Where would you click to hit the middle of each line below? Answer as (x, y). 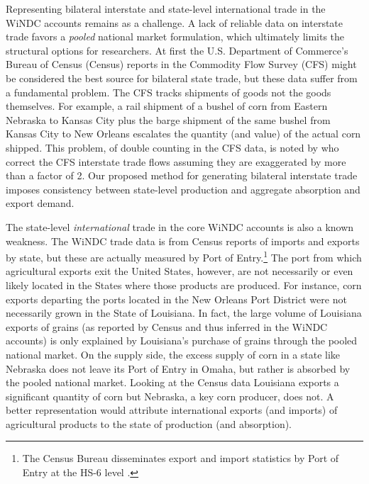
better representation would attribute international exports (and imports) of (172, 410)
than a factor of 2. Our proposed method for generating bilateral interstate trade (182, 175)
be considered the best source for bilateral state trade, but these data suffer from (182, 78)
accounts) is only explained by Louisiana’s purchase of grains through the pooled (182, 341)
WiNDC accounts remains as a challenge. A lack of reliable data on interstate (175, 22)
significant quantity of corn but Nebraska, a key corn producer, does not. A (170, 396)
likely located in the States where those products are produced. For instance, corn (184, 285)
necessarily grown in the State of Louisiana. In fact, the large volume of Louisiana (184, 313)
